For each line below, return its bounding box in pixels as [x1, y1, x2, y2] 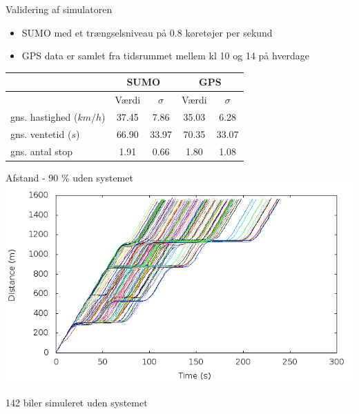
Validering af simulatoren [6, 2, 113, 16]
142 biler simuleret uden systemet [6, 395, 148, 409]
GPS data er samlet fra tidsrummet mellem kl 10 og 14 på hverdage [21, 48, 310, 63]
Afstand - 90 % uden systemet [6, 170, 133, 184]
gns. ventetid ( [10, 126, 72, 141]
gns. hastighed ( [10, 109, 78, 124]
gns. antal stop [10, 144, 72, 158]
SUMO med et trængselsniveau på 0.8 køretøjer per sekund [21, 25, 273, 39]
